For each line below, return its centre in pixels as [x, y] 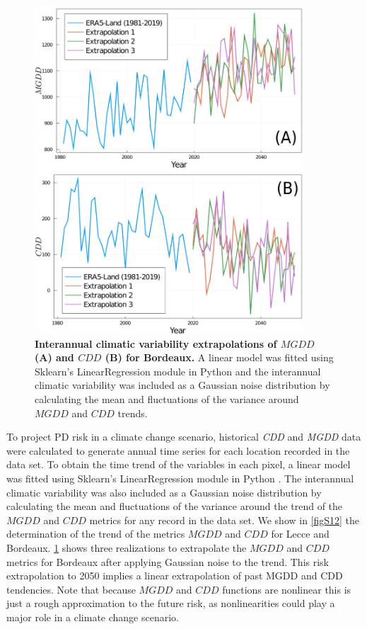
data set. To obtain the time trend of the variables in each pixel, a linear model [179, 464]
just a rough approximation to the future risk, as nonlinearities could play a [171, 603]
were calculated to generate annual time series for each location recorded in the [178, 450]
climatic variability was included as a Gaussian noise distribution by [182, 385]
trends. [133, 413]
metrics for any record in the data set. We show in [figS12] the [225, 520]
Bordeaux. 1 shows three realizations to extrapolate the [127, 547]
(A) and [54, 357]
